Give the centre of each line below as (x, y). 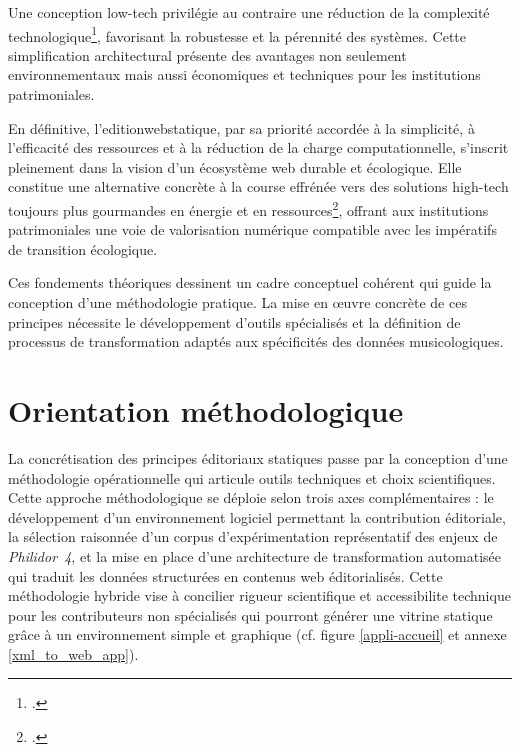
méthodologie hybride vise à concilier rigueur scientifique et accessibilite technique (259, 595)
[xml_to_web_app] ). (73, 653)
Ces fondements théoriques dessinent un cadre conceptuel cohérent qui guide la (250, 282)
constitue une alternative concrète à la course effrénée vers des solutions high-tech (258, 186)
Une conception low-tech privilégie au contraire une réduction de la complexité (249, 12)
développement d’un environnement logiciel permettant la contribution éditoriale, (257, 516)
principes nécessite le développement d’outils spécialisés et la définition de (234, 321)
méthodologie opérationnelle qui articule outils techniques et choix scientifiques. (252, 477)
